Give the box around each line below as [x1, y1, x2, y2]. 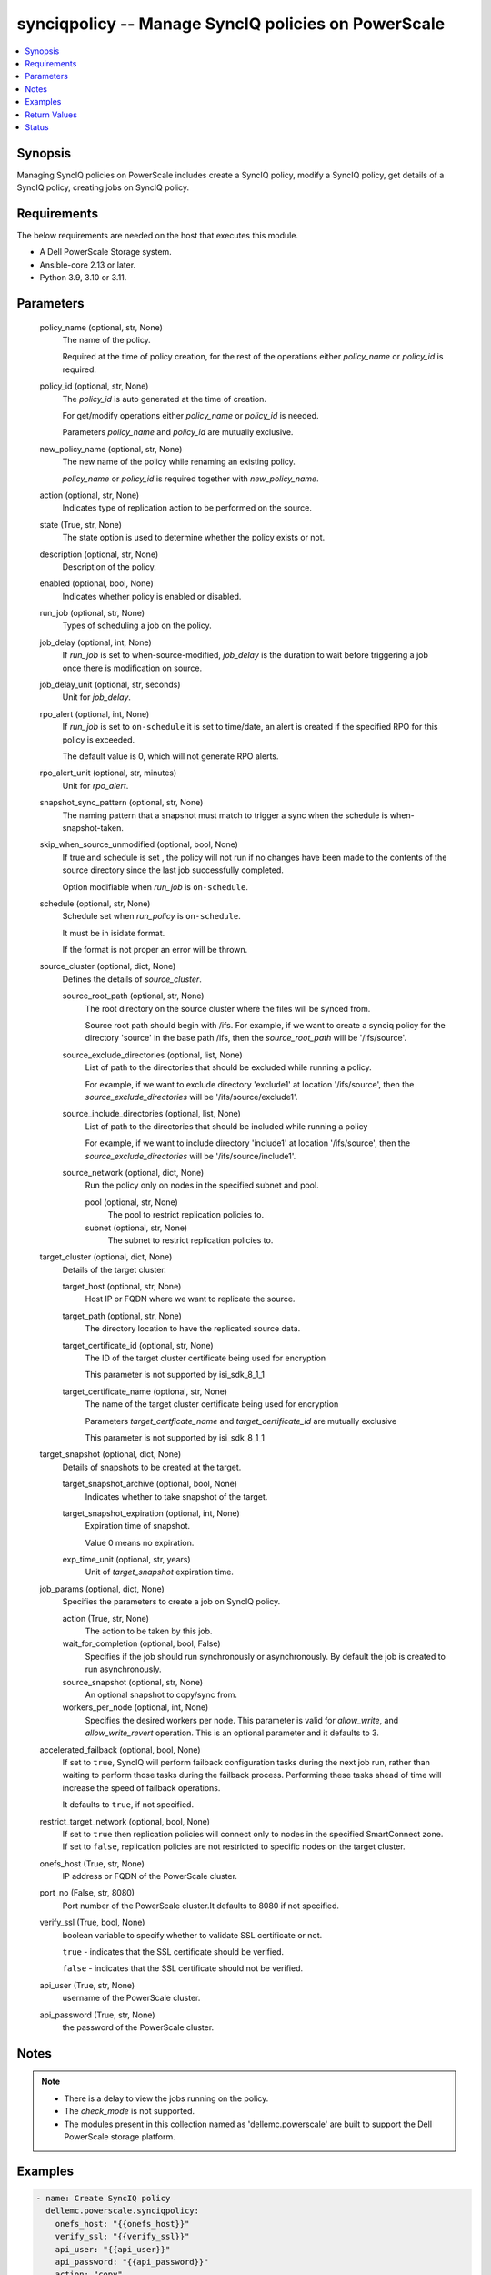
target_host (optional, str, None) [62, 1281, 182, 1292]
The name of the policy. [62, 335, 152, 346]
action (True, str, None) [62, 1613, 150, 1623]
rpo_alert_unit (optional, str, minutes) [39, 767, 177, 778]
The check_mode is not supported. [64, 2106, 195, 2117]
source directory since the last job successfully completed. [62, 864, 284, 875]
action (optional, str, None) [39, 490, 140, 500]
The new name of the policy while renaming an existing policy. [62, 456, 296, 468]
